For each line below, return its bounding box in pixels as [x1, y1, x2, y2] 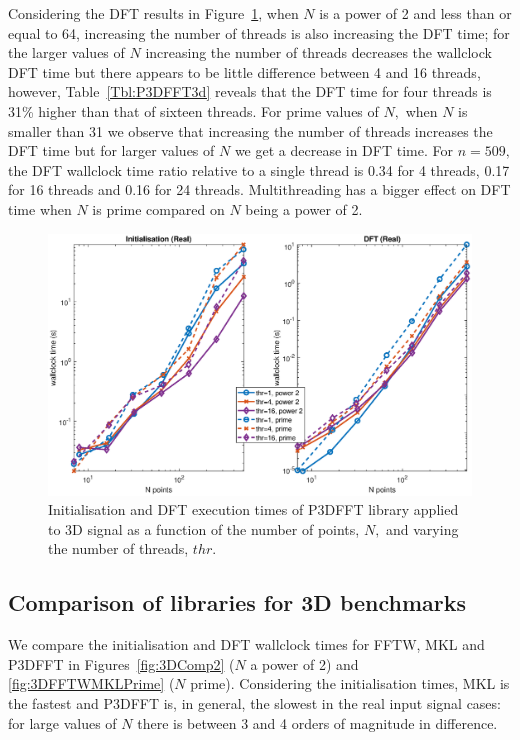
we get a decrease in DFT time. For [234, 140, 453, 161]
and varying [386, 518, 459, 539]
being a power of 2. [245, 198, 363, 219]
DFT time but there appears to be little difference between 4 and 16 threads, [8, 61, 481, 82]
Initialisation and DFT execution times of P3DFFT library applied [48, 499, 459, 520]
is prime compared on [92, 198, 225, 219]
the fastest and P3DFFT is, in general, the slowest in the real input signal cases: [8, 692, 501, 713]
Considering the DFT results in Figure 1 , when [8, 3, 299, 23]
